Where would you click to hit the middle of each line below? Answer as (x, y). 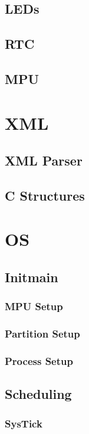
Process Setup (39, 361)
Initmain (32, 277)
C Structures (45, 195)
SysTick (24, 423)
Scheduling (38, 394)
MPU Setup (34, 306)
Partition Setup (42, 334)
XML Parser (44, 160)
